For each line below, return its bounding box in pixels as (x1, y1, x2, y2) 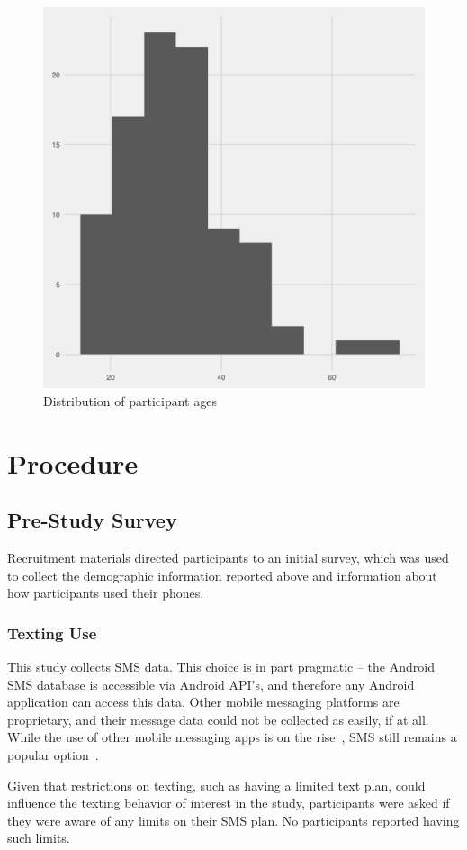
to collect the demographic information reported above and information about (7, 565, 437, 584)
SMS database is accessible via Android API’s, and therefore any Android (7, 674, 415, 693)
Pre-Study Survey (7, 506, 177, 534)
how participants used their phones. (7, 583, 204, 602)
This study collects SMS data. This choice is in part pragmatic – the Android (7, 656, 435, 675)
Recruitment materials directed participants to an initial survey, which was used (7, 547, 449, 566)
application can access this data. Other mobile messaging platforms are (7, 692, 400, 711)
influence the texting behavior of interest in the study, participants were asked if (7, 793, 450, 812)
